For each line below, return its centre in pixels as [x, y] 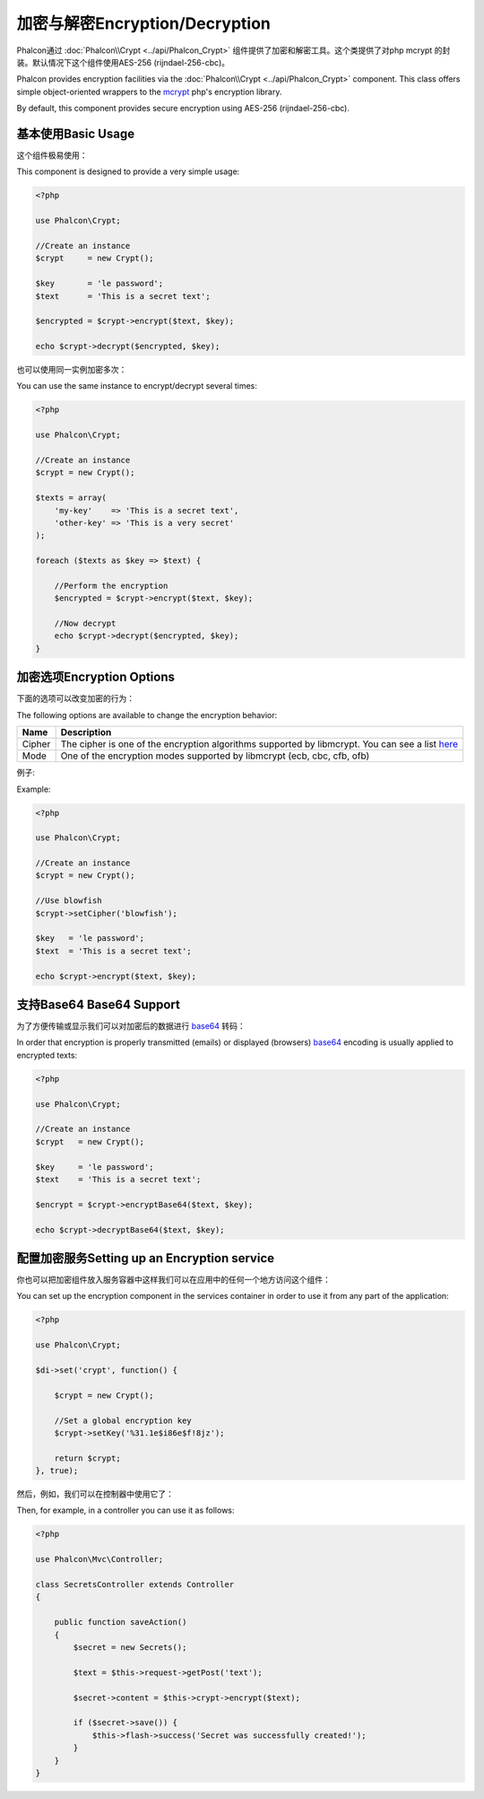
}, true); [57, 1471]
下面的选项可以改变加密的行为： [75, 698]
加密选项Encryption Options [95, 677]
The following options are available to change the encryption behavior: [147, 715]
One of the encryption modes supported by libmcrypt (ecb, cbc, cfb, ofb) [215, 756]
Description [86, 733]
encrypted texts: [47, 1055]
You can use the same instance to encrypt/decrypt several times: [137, 386]
